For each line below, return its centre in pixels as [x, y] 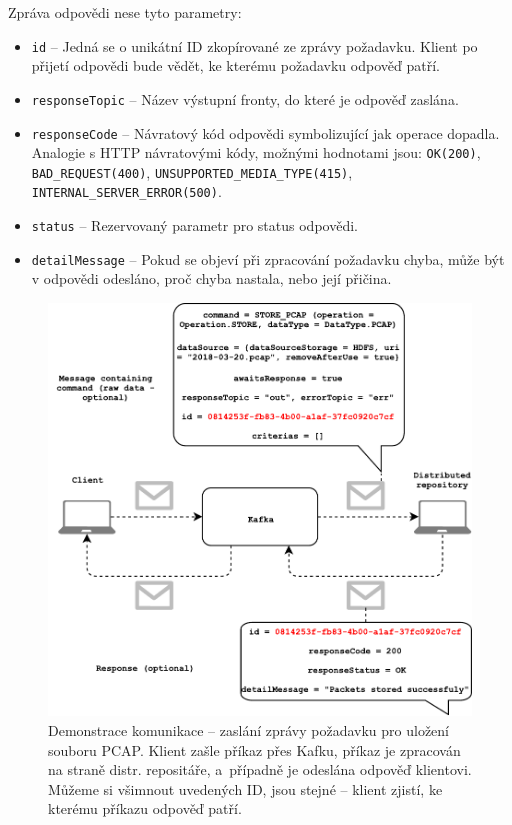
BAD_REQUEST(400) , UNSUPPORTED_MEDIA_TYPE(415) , [192, 171]
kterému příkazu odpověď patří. [145, 808]
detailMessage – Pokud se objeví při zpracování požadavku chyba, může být [268, 258]
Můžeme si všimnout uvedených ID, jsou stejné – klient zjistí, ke [245, 788]
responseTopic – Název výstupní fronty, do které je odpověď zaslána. [245, 98]
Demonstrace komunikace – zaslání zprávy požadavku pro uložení [249, 730]
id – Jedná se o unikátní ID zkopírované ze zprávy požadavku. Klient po [254, 45]
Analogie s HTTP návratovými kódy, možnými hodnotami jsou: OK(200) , [256, 152]
